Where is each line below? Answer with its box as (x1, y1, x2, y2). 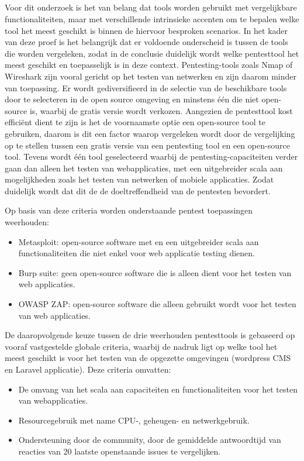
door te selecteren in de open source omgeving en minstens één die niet (5, 93, 259, 105)
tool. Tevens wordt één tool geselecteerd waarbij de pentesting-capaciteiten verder (5, 150, 298, 163)
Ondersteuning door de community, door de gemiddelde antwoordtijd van (18, 434, 281, 446)
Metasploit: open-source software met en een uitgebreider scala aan (18, 235, 259, 247)
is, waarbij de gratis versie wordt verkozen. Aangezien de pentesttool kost (29, 104, 293, 116)
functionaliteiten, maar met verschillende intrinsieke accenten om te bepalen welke (5, 12, 299, 25)
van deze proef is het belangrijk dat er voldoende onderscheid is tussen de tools (5, 36, 288, 48)
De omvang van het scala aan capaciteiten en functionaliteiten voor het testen (18, 383, 298, 395)
